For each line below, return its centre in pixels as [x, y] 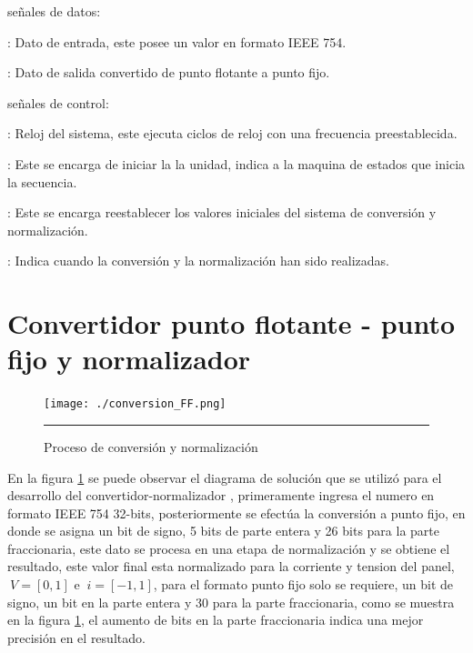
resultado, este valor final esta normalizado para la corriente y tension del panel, [231, 566]
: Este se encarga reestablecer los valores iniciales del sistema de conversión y [222, 212]
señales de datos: [54, 11]
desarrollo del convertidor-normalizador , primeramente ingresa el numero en [221, 495]
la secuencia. [42, 181]
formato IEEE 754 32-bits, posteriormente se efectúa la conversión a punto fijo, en [236, 512]
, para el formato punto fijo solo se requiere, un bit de [303, 584]
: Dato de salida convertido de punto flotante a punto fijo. [169, 72]
